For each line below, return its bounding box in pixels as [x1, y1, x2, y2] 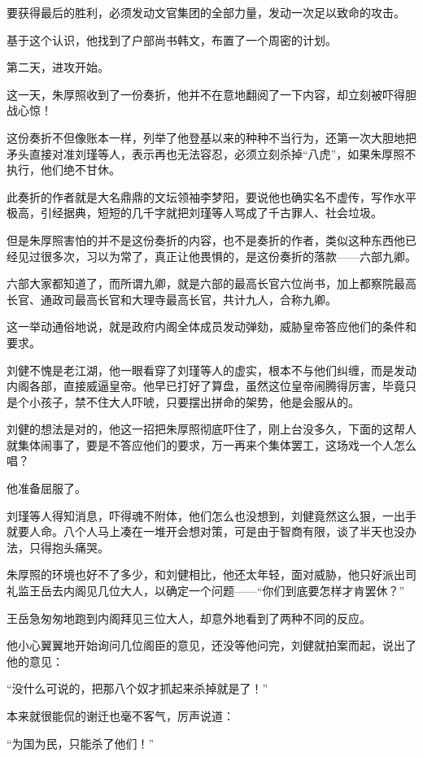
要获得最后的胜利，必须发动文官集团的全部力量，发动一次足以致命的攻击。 [7, 4, 405, 20]
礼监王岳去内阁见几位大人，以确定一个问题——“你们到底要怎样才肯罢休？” [7, 582, 405, 599]
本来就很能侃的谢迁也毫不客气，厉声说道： [7, 707, 234, 724]
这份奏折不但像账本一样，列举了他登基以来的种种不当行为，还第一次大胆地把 [7, 128, 416, 146]
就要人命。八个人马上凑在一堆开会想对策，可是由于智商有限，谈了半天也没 [7, 523, 405, 540]
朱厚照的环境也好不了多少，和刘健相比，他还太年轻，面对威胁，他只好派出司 [7, 566, 416, 583]
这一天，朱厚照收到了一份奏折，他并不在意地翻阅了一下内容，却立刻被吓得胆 [7, 85, 416, 102]
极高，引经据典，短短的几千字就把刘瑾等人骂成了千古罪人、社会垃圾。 [7, 204, 382, 221]
